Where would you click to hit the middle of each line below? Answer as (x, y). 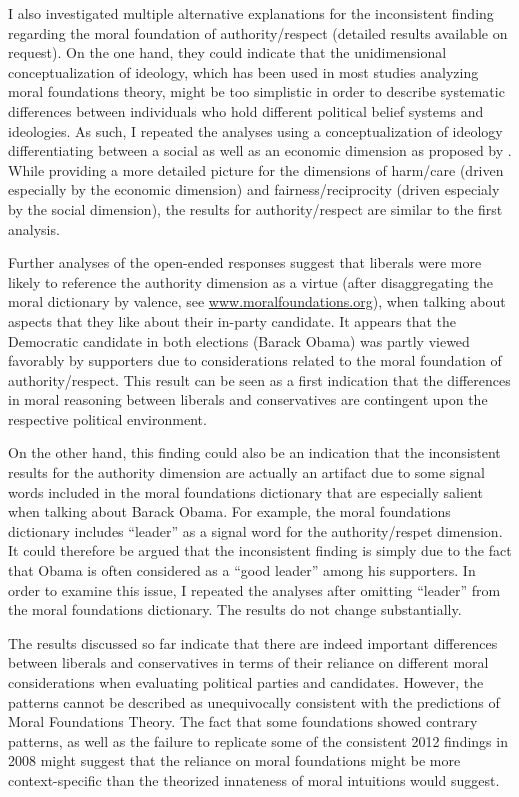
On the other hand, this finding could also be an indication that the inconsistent (254, 452)
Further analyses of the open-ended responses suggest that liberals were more (245, 262)
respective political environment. (107, 418)
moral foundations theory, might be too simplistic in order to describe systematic (256, 91)
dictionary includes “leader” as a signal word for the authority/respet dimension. (255, 530)
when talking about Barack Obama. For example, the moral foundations (229, 511)
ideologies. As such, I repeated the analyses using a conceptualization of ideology (255, 130)
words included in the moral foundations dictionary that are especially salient (245, 491)
